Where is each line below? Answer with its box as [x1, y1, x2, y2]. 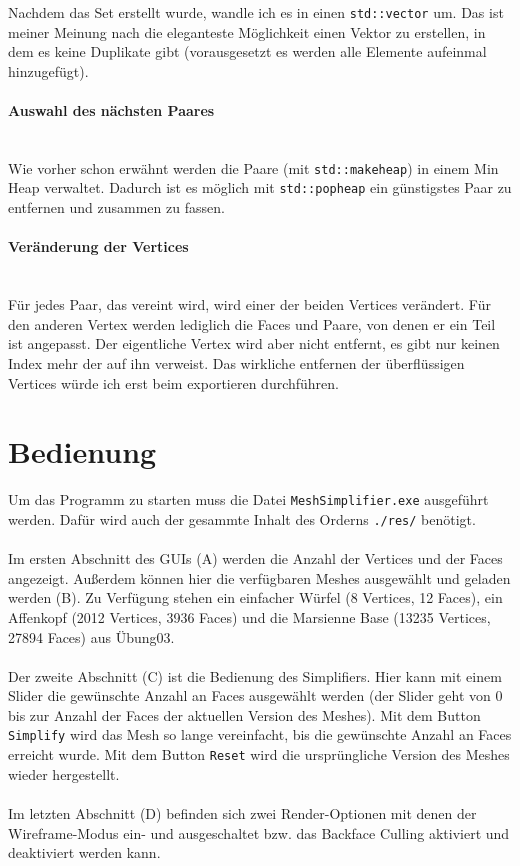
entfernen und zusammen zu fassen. [8, 197, 225, 218]
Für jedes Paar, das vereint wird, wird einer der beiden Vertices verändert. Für [8, 294, 491, 315]
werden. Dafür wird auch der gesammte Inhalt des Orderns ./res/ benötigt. [8, 508, 476, 529]
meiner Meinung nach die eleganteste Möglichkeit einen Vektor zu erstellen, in [8, 21, 486, 42]
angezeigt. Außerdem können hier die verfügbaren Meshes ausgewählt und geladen [8, 567, 511, 588]
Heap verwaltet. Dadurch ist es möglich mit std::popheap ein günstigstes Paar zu [8, 177, 512, 198]
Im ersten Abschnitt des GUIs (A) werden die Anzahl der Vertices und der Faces [8, 548, 503, 569]
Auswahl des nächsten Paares [8, 100, 215, 121]
